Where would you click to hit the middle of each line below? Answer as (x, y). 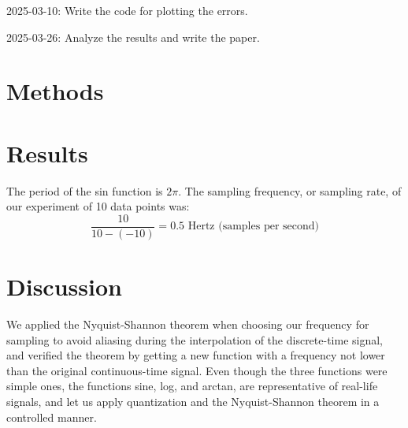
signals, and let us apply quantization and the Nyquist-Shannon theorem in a (193, 402)
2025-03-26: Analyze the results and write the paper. (133, 37)
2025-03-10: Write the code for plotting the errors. (127, 10)
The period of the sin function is (85, 190)
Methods (55, 91)
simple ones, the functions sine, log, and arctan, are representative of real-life (192, 386)
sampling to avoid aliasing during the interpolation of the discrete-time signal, (195, 339)
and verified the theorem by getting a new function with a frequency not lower (196, 355)
